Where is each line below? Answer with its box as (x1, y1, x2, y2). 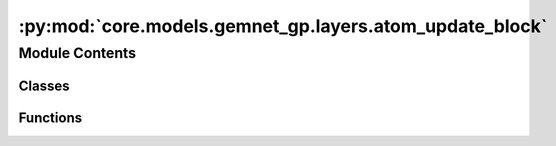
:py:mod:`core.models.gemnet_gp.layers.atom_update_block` (18, 15, 548, 37)
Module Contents (18, 44, 137, 62)
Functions (18, 109, 83, 126)
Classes (18, 77, 70, 94)
